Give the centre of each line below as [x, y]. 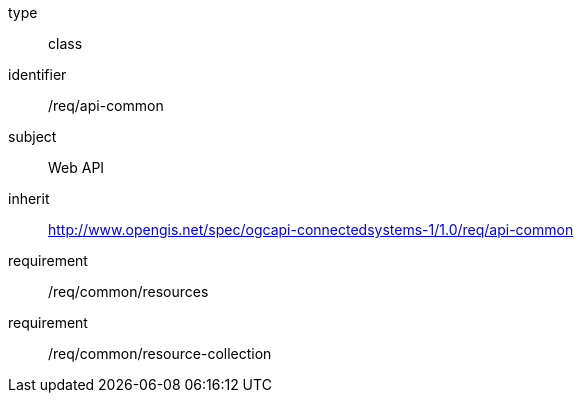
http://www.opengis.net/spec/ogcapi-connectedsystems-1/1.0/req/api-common [311, 229]
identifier [37, 74]
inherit [29, 198]
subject [32, 136]
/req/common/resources [128, 291]
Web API [76, 167]
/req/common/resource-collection [160, 353]
